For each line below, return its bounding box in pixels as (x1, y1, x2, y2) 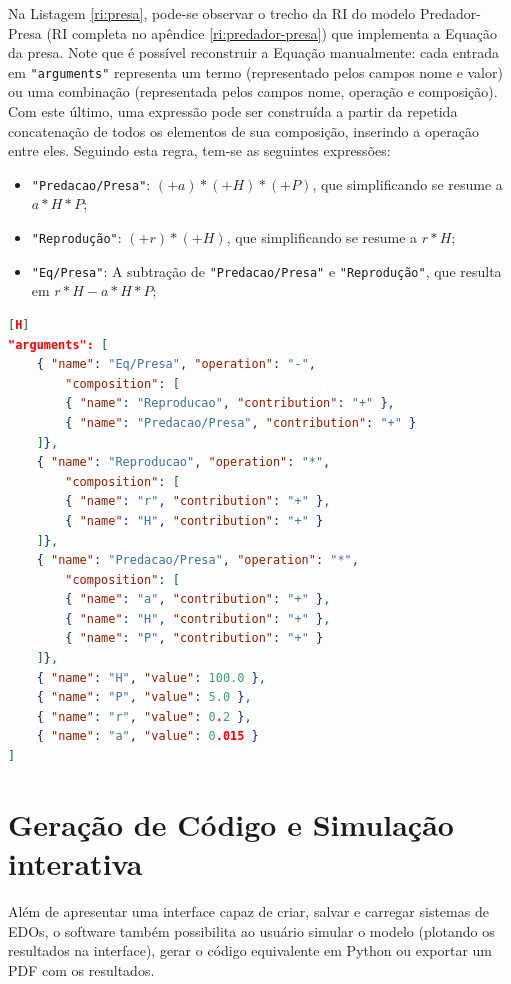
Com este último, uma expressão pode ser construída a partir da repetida (8, 101, 458, 122)
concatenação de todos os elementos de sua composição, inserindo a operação (8, 120, 480, 141)
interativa (8, 843, 143, 883)
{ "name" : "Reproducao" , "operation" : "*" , (36, 455, 331, 470)
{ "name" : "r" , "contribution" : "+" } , (65, 494, 331, 509)
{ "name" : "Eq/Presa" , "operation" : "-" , (36, 357, 316, 372)
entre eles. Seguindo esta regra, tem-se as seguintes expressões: (8, 140, 391, 161)
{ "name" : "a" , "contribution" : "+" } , (65, 592, 331, 607)
